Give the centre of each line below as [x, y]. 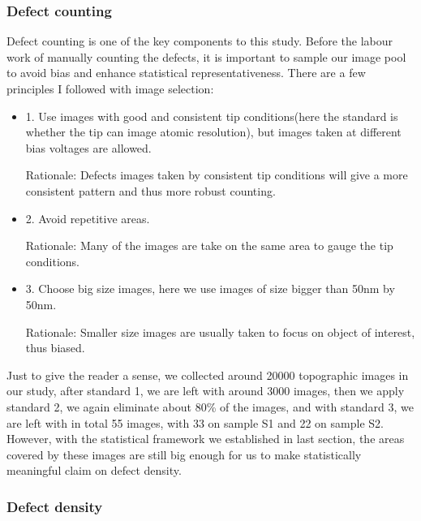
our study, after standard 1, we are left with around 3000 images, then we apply [206, 391]
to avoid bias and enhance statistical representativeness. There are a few [186, 73]
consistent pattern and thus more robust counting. [150, 190]
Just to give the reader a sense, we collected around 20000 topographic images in [208, 375]
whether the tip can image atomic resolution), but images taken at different [213, 132]
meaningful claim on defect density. [94, 470]
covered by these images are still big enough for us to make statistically [184, 454]
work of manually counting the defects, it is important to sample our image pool [206, 56]
